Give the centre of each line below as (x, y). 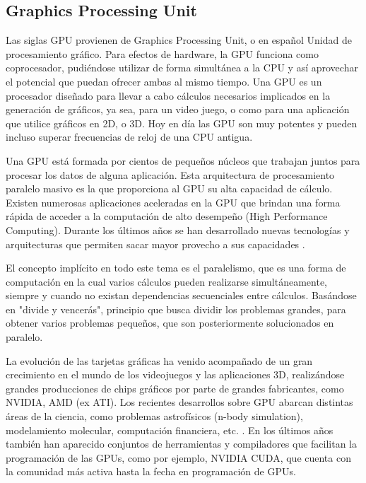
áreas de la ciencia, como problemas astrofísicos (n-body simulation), (154, 416)
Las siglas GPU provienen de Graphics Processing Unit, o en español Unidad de (179, 40)
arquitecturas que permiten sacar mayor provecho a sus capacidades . (155, 244)
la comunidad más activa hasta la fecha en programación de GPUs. (151, 471)
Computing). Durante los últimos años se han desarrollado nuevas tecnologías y (178, 229)
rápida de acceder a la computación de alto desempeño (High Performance (167, 216)
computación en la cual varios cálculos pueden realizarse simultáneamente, (166, 281)
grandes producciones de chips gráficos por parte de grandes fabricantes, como (175, 388)
